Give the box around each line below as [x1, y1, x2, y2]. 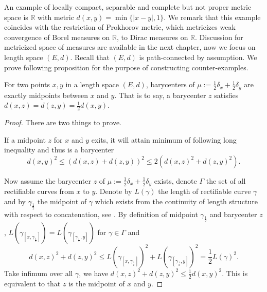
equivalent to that [4, 278, 61, 288]
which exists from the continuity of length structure [95, 196, 258, 206]
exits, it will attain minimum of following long [91, 134, 237, 145]
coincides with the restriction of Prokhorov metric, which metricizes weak [4, 22, 236, 32]
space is [4, 11, 28, 22]
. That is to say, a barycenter [114, 89, 206, 100]
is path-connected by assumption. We [139, 51, 257, 62]
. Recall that [70, 51, 110, 62]
